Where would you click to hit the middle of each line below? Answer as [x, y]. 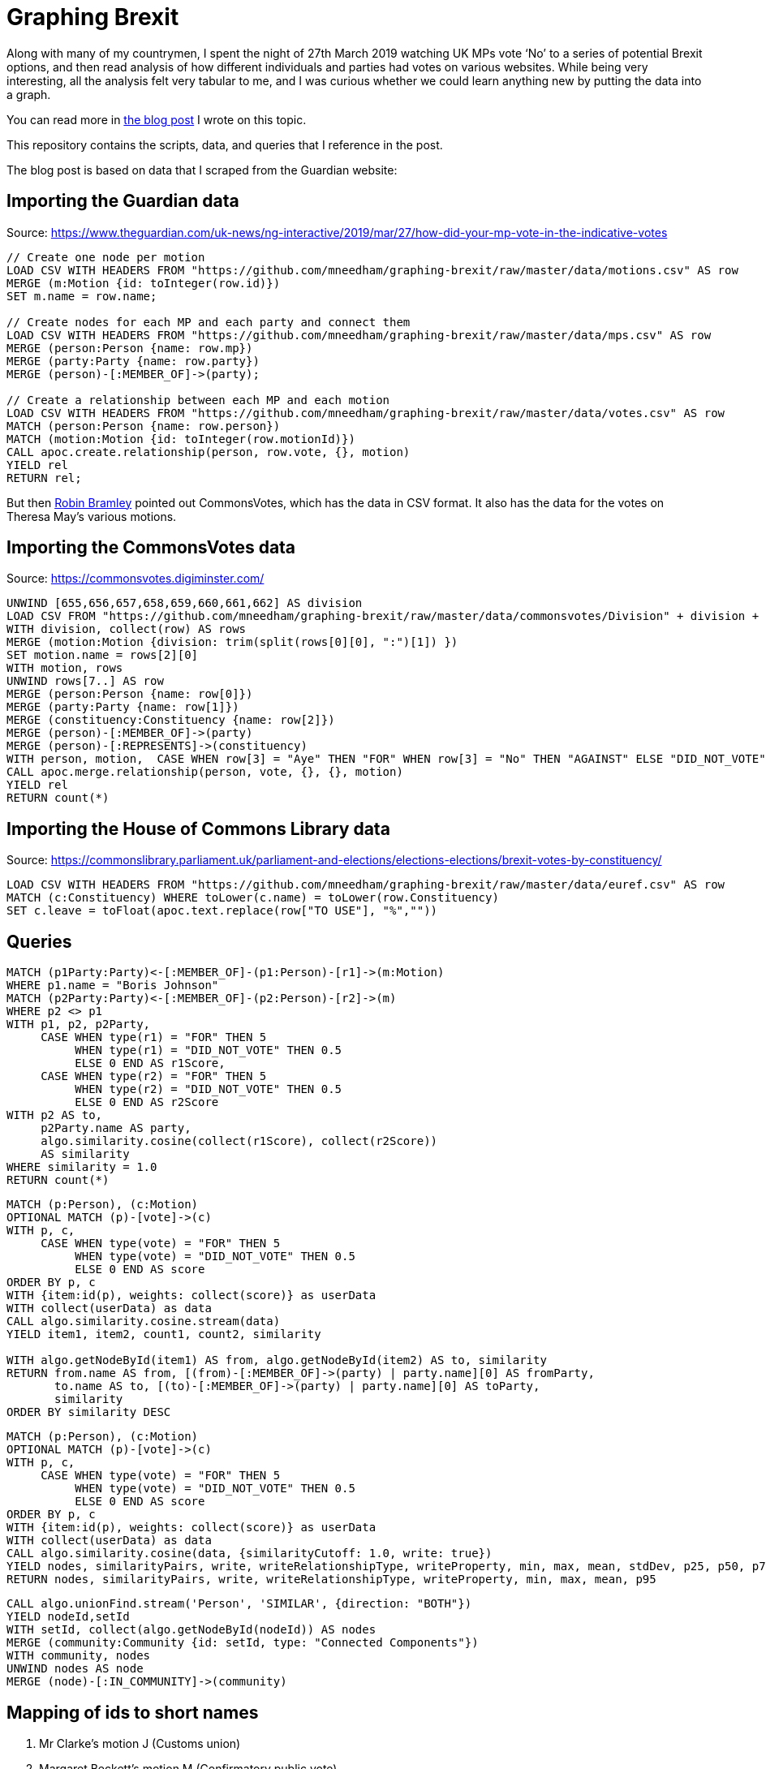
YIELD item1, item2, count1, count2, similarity [164, 1334]
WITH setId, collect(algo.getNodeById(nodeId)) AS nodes [191, 1630]
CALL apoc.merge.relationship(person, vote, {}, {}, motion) [205, 772]
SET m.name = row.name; [82, 296]
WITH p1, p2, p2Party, [79, 1024]
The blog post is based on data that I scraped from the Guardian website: [202, 170]
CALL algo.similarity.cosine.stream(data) [144, 1321]
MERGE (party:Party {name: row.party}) [133, 361]
